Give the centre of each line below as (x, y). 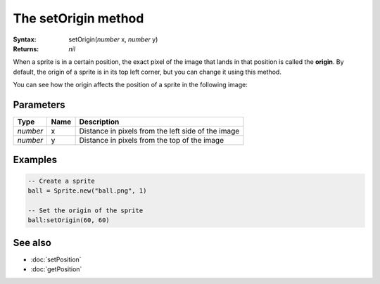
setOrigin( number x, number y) (113, 39)
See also (32, 243)
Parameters (39, 104)
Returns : (26, 49)
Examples (35, 160)
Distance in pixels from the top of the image (152, 141)
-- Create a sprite (61, 181)
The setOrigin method (78, 18)
